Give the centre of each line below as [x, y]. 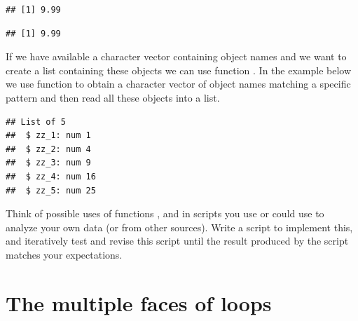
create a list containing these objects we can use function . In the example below [179, 70]
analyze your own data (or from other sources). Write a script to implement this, [179, 227]
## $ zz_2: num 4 [48, 149]
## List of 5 [36, 122]
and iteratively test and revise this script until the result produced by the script [177, 241]
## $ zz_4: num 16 [51, 176]
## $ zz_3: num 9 [48, 163]
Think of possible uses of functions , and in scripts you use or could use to [165, 213]
